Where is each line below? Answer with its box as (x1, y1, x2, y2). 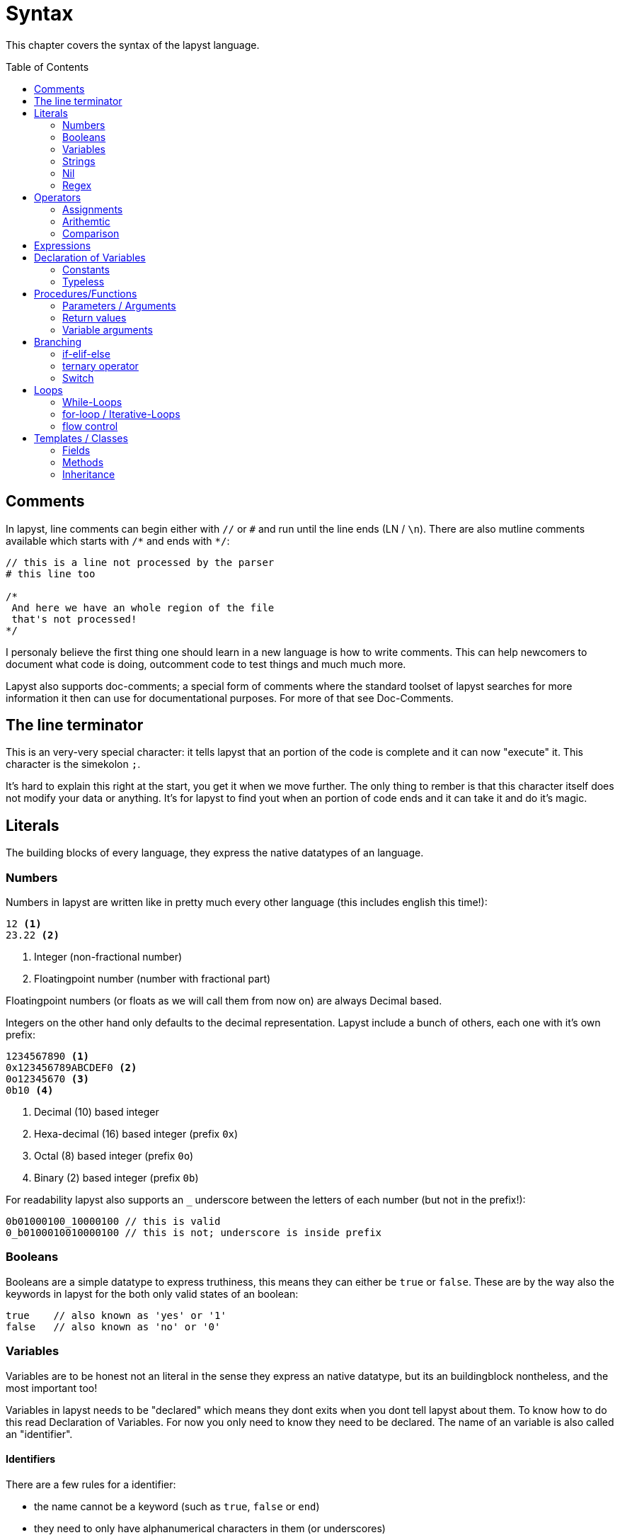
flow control (62, 419, 118, 432)
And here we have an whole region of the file (11, 601, 275, 613)
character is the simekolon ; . (6, 758, 141, 771)
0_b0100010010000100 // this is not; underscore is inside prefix (6, 1227, 382, 1239)
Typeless (62, 275, 105, 288)
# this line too (6, 567, 96, 579)
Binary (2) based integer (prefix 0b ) (34, 1172, 199, 1184)
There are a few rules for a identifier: (6, 1478, 176, 1490)
